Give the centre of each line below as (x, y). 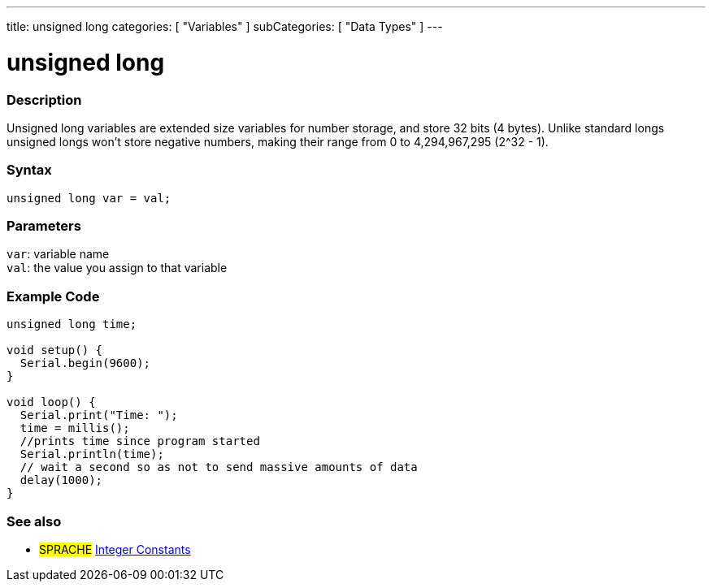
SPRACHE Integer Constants (115, 549)
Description (44, 99)
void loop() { (51, 402)
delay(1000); (61, 480)
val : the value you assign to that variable (117, 268)
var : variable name (58, 254)
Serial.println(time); (92, 454)
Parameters (44, 226)
